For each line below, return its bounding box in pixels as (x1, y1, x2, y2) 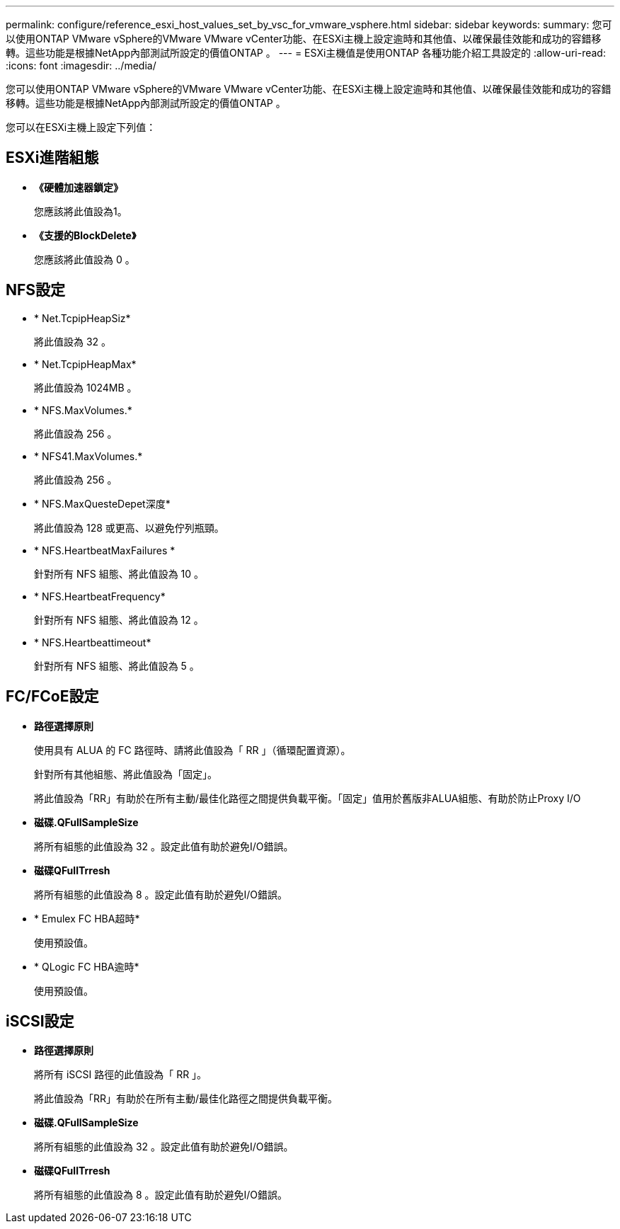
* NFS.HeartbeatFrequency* (34, 590, 166, 602)
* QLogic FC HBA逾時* (34, 960, 139, 973)
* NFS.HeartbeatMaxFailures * (34, 544, 176, 556)
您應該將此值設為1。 (34, 205, 127, 217)
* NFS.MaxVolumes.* (34, 404, 132, 416)
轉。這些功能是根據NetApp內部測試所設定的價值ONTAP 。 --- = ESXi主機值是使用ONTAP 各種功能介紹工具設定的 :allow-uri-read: (6, 47, 606, 59)
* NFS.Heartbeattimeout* (34, 636, 151, 648)
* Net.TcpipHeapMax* (34, 358, 137, 370)
